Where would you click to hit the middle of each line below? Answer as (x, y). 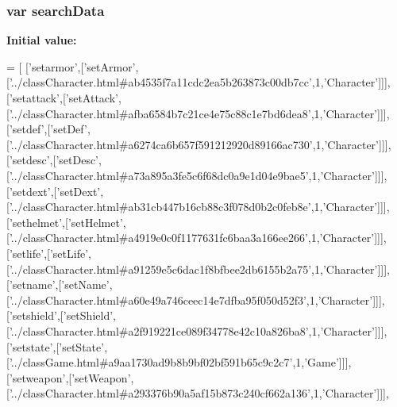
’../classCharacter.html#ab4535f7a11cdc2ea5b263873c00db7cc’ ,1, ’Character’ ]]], (200, 82)
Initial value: (42, 40)
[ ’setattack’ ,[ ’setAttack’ (62, 98)
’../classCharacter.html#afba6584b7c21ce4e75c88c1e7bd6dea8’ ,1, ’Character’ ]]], (199, 113)
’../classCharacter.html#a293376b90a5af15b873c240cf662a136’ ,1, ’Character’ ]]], (199, 393)
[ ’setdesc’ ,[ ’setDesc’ (53, 160)
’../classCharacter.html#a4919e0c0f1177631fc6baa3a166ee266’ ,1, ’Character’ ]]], (198, 238)
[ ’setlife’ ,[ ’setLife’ (48, 253)
